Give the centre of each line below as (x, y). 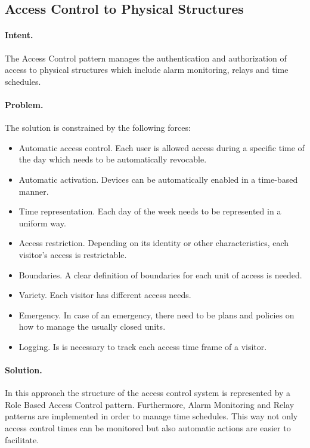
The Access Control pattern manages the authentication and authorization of (146, 58)
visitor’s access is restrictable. (73, 254)
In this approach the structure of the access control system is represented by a (148, 393)
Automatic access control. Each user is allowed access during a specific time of (162, 147)
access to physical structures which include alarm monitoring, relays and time (147, 70)
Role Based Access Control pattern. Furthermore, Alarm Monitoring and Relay (150, 404)
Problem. (24, 104)
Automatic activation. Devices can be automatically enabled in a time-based (158, 179)
